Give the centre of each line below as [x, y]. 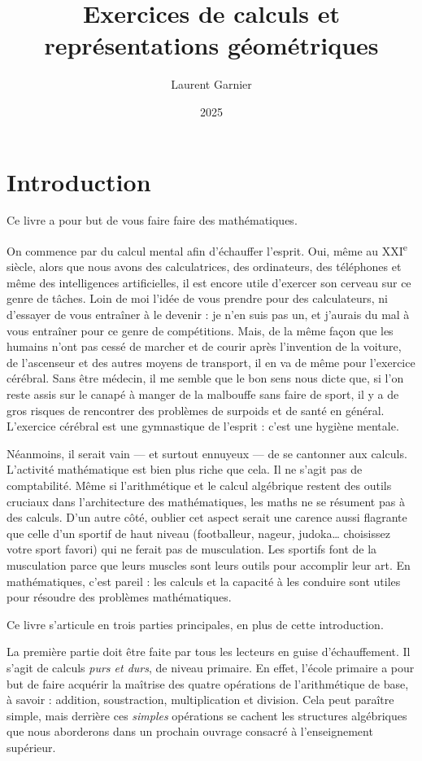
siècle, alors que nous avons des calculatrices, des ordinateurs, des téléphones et [204, 267]
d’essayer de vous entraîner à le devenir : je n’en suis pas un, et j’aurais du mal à [208, 315]
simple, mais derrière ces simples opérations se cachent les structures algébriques [207, 715]
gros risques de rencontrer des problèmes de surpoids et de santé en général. [196, 410]
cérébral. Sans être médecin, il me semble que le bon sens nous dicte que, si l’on [205, 378]
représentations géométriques [211, 45]
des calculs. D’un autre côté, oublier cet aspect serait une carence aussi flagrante [207, 517]
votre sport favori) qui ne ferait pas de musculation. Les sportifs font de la [192, 549]
